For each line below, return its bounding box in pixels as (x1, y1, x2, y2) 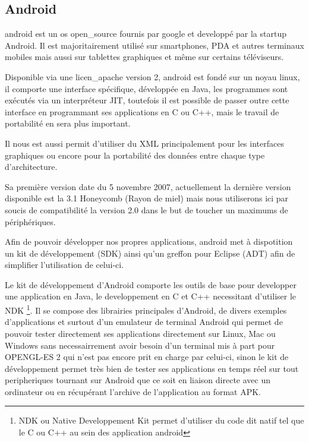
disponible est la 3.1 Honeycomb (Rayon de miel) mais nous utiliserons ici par (5, 192, 289, 204)
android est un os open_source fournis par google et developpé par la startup (5, 27, 286, 40)
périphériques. (5, 215, 56, 228)
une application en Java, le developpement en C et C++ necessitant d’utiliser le (5, 290, 297, 302)
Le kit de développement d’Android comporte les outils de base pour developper (5, 278, 297, 291)
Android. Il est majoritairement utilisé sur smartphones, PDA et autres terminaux (5, 39, 304, 51)
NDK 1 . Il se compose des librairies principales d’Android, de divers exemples (5, 302, 287, 316)
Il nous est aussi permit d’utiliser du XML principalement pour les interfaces (5, 137, 284, 149)
